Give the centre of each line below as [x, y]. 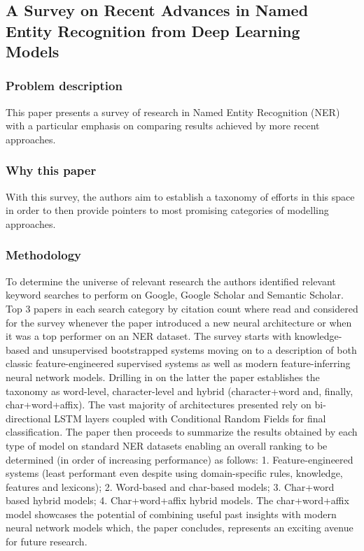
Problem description [64, 86]
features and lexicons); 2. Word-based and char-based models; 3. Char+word [170, 486]
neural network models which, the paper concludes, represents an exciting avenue [180, 528]
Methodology [44, 255]
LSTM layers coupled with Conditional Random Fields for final [190, 418]
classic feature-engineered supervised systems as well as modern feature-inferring [178, 363]
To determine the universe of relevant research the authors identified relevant [171, 281]
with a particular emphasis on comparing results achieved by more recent [163, 126]
